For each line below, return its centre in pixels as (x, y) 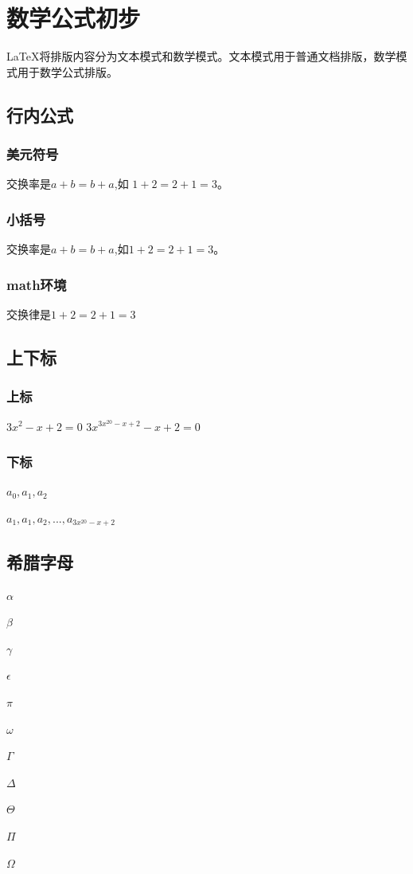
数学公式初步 (74, 18)
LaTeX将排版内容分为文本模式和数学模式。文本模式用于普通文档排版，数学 (201, 56)
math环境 (37, 284)
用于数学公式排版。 (67, 71)
